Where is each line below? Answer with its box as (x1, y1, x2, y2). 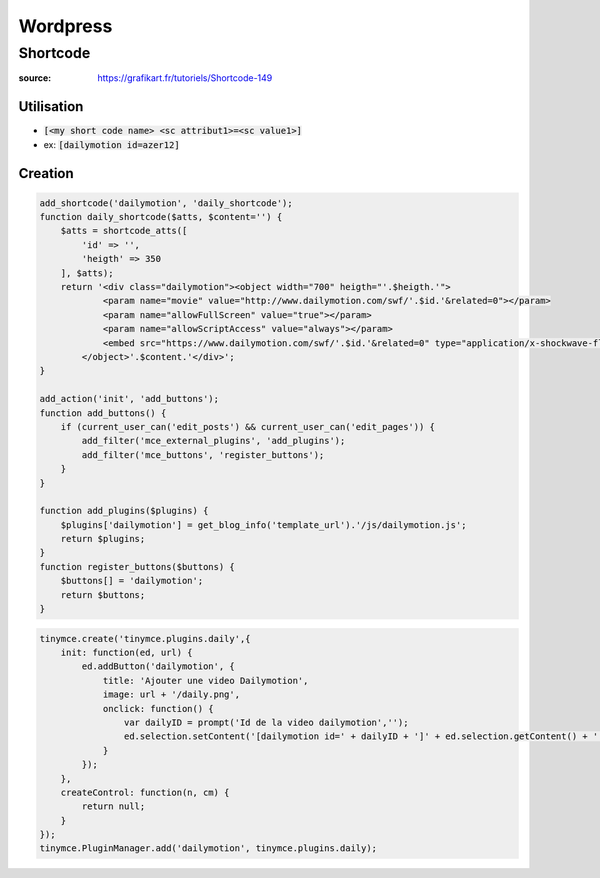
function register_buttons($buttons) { (39, 561, 235, 572)
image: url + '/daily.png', (102, 689, 240, 700)
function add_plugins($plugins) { (39, 505, 209, 517)
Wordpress (18, 15, 113, 37)
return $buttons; (60, 589, 146, 600)
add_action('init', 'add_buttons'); (39, 393, 220, 405)
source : (18, 72, 52, 84)
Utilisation (18, 98, 84, 115)
